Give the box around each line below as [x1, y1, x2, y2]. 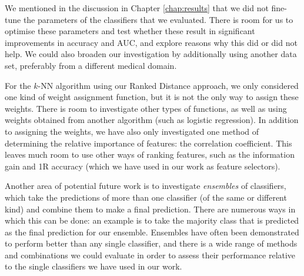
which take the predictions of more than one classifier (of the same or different [5, 191, 287, 203]
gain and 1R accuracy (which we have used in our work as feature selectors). [5, 159, 280, 172]
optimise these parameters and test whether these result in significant [5, 25, 255, 37]
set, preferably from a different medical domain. [5, 59, 177, 71]
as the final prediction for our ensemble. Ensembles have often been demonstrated [5, 225, 299, 238]
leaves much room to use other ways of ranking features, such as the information [5, 148, 295, 161]
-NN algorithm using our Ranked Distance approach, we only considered [38, 79, 299, 91]
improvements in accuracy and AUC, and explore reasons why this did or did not [5, 36, 298, 48]
